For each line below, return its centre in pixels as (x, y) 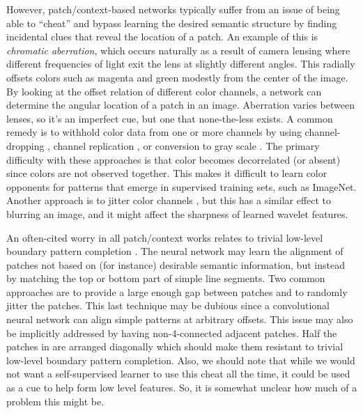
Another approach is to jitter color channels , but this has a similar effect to (169, 200)
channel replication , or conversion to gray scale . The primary (186, 145)
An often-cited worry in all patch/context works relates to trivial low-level (165, 237)
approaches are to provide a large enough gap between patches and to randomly (177, 291)
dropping (25, 145)
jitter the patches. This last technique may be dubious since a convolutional (168, 305)
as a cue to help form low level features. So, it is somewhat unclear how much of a (182, 388)
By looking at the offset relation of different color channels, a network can (164, 91)
